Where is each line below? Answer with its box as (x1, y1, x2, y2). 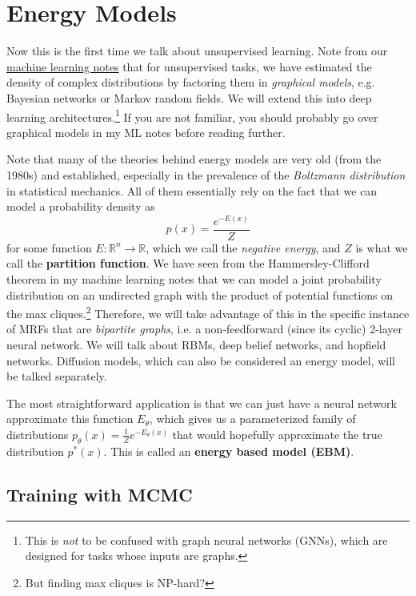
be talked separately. (6, 368, 107, 385)
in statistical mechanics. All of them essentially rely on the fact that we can (6, 182, 378, 199)
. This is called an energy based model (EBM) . (103, 442, 354, 459)
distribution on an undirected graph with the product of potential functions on (6, 286, 394, 303)
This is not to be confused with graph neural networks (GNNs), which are (25, 531, 388, 548)
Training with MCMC (6, 481, 193, 506)
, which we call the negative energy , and (146, 239, 341, 256)
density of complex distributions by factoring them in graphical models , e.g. (6, 74, 375, 91)
